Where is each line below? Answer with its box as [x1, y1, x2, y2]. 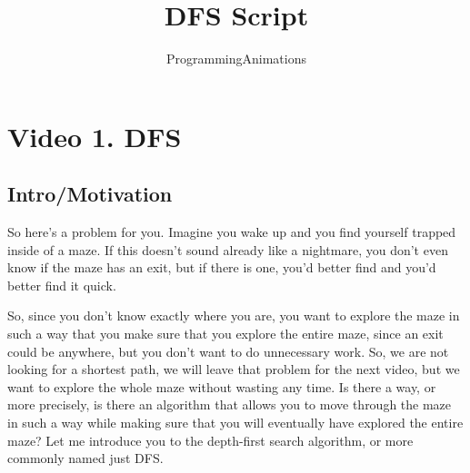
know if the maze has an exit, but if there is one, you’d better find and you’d [7, 258, 436, 277]
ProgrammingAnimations [166, 49, 306, 68]
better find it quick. [7, 275, 116, 294]
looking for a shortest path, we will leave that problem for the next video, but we [7, 360, 460, 379]
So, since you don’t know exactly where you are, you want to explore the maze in [7, 306, 460, 325]
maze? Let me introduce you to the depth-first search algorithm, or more [7, 430, 414, 449]
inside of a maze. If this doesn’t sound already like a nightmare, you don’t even [7, 240, 448, 259]
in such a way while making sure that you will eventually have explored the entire [7, 413, 464, 432]
